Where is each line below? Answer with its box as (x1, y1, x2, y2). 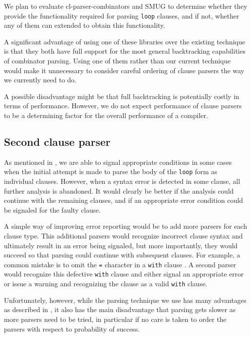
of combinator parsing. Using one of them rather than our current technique (4, 56, 231, 66)
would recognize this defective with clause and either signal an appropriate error (4, 269, 244, 279)
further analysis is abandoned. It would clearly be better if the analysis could (4, 185, 234, 196)
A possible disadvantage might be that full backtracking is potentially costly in (4, 91, 239, 101)
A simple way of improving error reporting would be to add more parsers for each (4, 221, 247, 231)
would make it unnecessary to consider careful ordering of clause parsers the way (4, 65, 245, 75)
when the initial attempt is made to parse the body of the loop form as (4, 166, 217, 177)
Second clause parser (4, 134, 111, 149)
